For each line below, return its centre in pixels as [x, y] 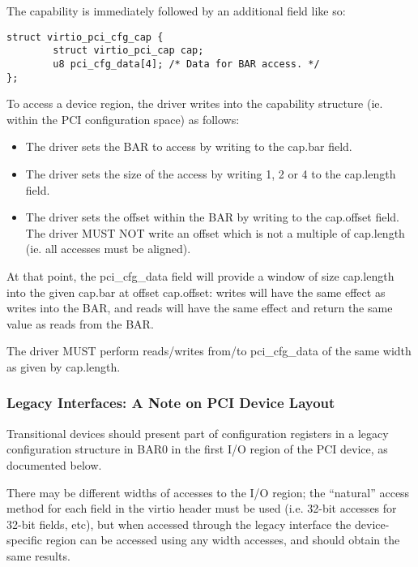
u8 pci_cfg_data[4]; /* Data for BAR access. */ [186, 64]
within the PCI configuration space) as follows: [123, 119]
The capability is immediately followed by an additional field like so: [176, 11]
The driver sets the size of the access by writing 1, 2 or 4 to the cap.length [211, 174]
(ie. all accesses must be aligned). [108, 249]
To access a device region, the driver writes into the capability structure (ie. [195, 103]
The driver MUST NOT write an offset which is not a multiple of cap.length [215, 232]
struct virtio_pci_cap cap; [128, 51]
